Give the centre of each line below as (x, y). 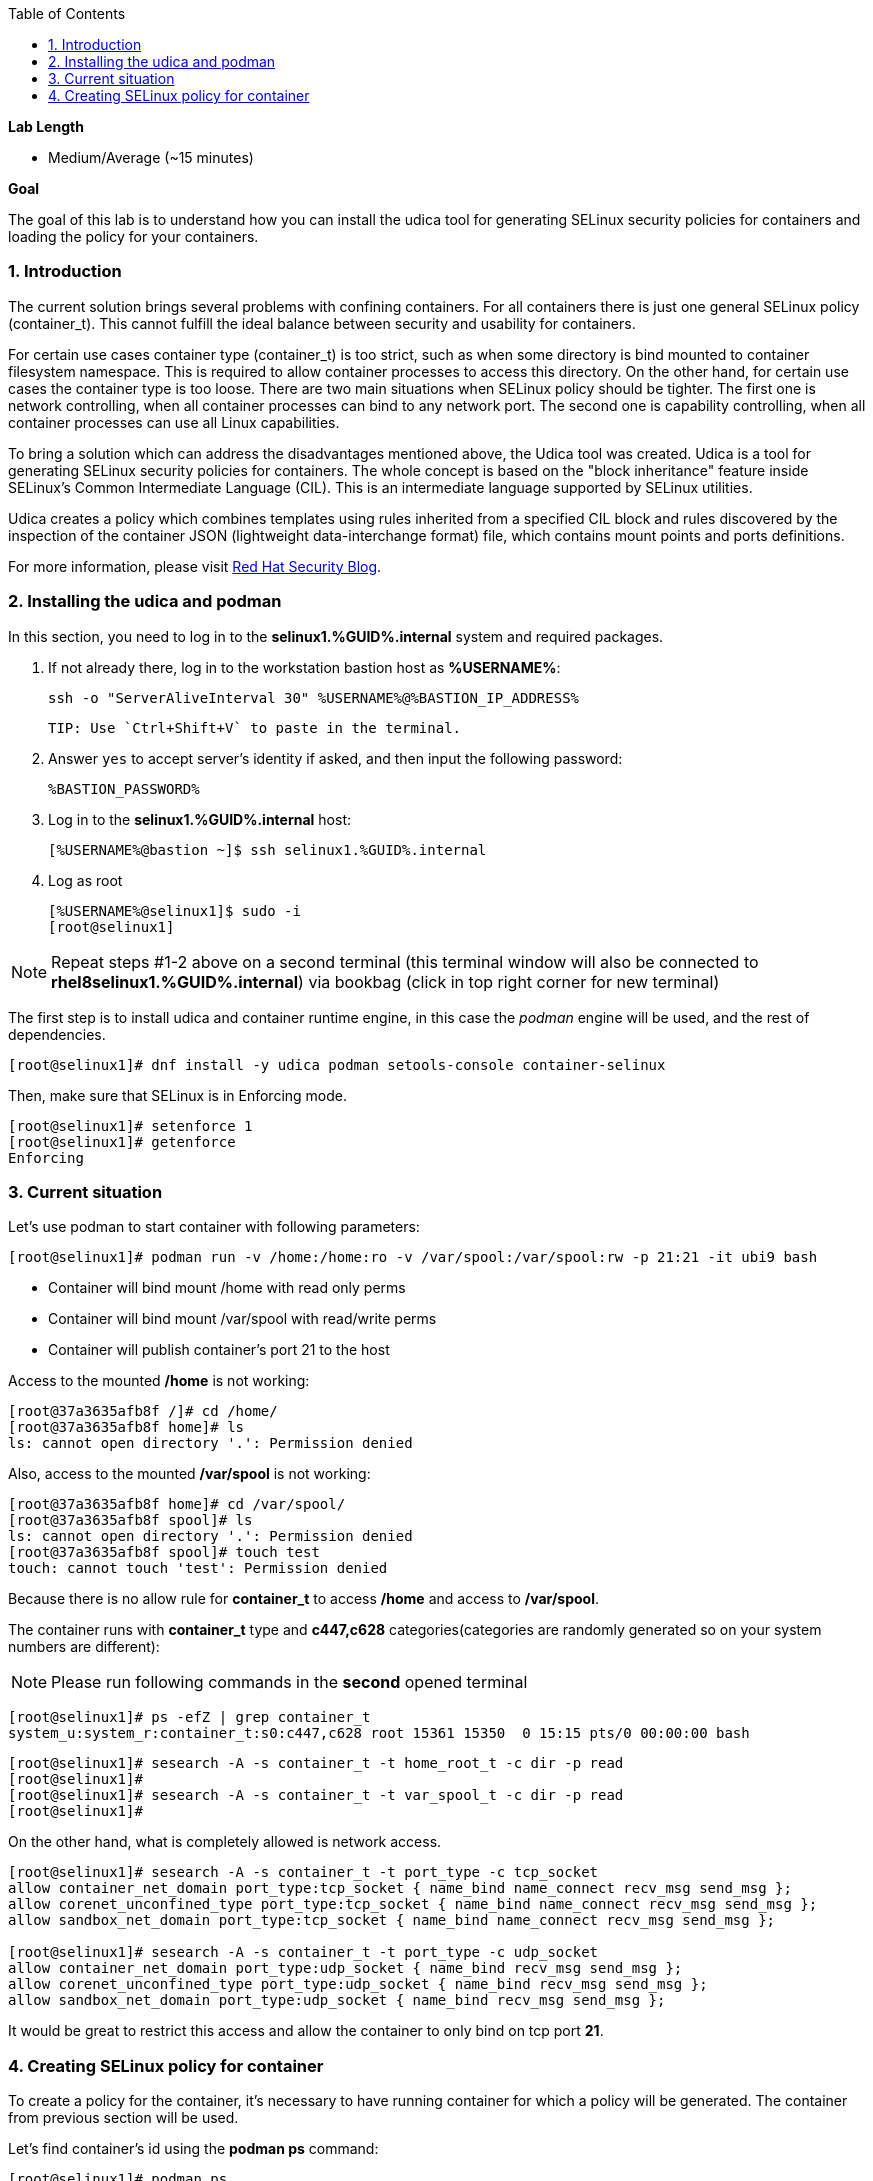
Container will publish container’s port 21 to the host (219, 1350)
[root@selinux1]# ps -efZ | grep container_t (189, 1717)
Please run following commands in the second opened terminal (289, 1682)
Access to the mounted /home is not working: (159, 1381)
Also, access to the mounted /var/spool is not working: (189, 1474)
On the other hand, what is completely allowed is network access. (225, 1842)
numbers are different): (84, 1647)
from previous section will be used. (123, 2117)
